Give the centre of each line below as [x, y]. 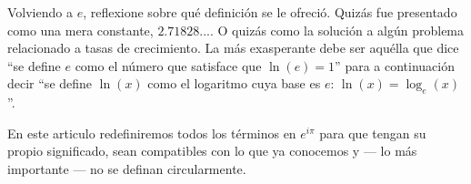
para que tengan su [373, 133]
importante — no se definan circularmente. [127, 168]
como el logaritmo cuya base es [234, 83]
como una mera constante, [80, 30]
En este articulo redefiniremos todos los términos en [152, 133]
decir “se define [50, 83]
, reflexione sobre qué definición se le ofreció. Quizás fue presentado [270, 12]
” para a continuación [395, 65]
